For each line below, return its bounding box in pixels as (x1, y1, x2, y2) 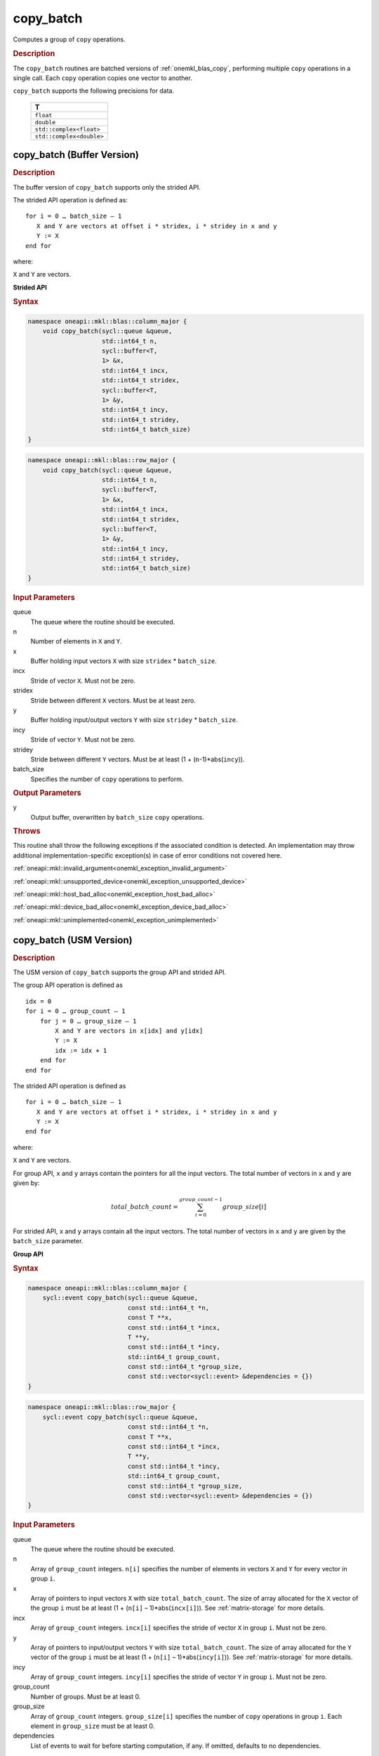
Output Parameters (13, 788, 81, 798)
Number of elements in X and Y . (30, 637, 122, 646)
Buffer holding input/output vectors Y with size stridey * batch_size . (30, 716, 238, 724)
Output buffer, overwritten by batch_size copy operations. (30, 813, 204, 821)
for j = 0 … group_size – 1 (39, 1017, 137, 1025)
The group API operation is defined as (13, 981, 123, 990)
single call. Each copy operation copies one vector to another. (13, 74, 193, 82)
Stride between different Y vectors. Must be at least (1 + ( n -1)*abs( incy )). (30, 755, 245, 764)
